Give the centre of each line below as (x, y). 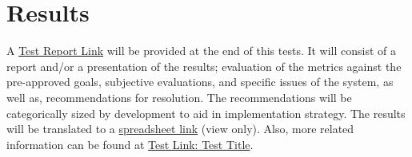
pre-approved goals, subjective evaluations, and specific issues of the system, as (200, 82)
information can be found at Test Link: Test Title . (130, 144)
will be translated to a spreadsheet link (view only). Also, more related (180, 129)
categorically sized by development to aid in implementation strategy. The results (206, 113)
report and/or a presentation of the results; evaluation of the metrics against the (204, 66)
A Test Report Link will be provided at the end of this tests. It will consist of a (202, 51)
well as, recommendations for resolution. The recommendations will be (179, 97)
